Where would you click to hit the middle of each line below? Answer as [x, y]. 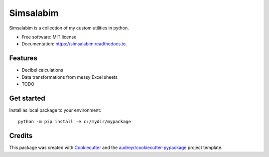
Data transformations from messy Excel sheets [70, 77]
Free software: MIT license [49, 37]
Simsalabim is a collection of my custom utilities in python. [69, 28]
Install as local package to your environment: [55, 110]
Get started [27, 98]
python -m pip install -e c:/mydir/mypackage [75, 122]
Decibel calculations [42, 70]
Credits [21, 136]
